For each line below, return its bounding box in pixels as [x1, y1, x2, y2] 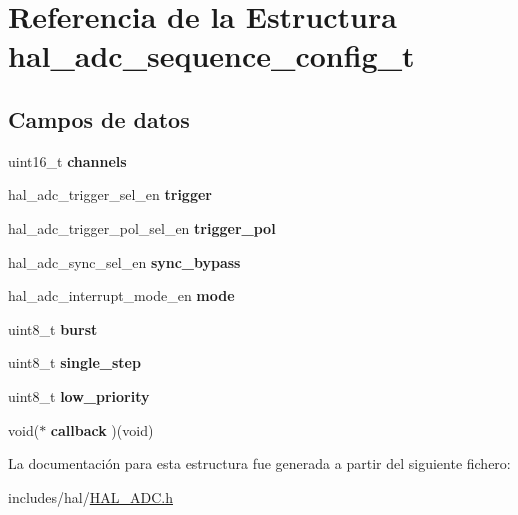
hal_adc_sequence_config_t [8, 35, 415, 76]
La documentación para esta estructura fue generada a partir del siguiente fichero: [8, 453, 511, 474]
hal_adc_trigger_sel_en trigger [8, 184, 212, 205]
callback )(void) [50, 419, 154, 440]
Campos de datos [8, 103, 190, 134]
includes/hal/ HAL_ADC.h [8, 486, 173, 507]
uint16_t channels [8, 150, 127, 171]
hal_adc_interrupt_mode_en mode [8, 285, 235, 306]
